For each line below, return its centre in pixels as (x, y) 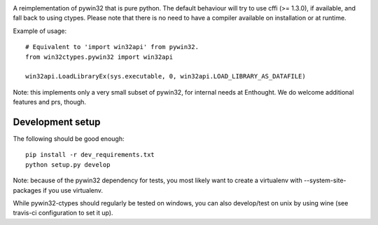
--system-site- (325, 180)
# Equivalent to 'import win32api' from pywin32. (112, 47)
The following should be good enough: (69, 139)
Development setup (57, 122)
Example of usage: (40, 31)
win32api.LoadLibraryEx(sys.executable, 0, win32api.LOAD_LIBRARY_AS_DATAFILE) (166, 76)
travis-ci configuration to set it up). (63, 213)
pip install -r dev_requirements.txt (90, 155)
